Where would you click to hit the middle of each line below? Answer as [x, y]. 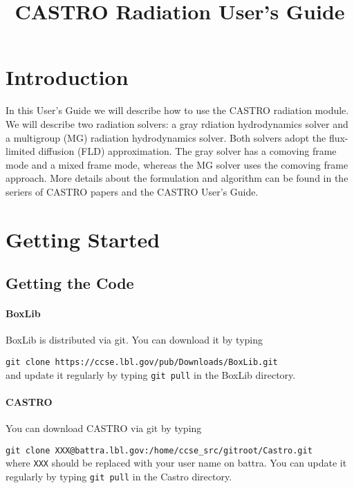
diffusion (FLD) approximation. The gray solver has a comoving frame [187, 151]
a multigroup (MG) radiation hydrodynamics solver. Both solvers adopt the [166, 137]
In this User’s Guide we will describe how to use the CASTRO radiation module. [177, 110]
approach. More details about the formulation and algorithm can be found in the [177, 178]
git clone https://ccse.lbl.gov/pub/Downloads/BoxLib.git [142, 363]
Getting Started [83, 239]
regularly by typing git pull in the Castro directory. [119, 477]
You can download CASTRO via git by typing [104, 428]
